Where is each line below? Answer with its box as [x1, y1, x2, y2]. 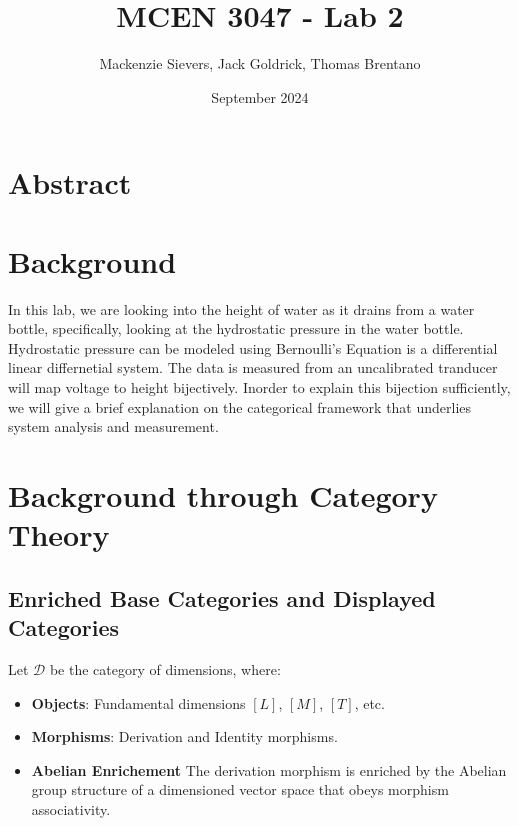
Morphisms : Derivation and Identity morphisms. [31, 726, 338, 747]
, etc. [354, 692, 385, 713]
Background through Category [8, 474, 438, 515]
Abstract [8, 162, 132, 203]
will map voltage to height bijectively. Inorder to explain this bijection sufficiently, [8, 377, 511, 397]
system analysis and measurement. [8, 416, 219, 437]
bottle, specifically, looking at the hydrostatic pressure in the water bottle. [8, 318, 464, 339]
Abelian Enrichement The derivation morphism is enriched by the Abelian [31, 759, 507, 780]
